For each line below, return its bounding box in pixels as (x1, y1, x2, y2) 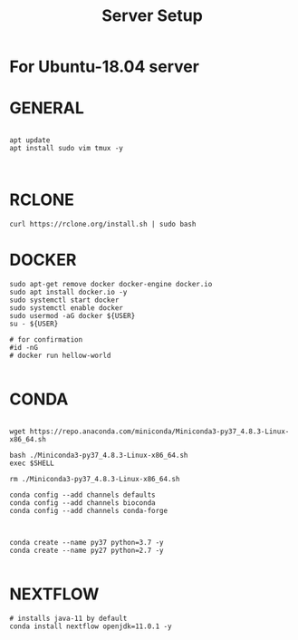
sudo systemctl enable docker (9, 304, 124, 313)
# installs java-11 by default (9, 614, 128, 623)
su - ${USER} (9, 319, 59, 328)
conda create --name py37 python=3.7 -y (9, 538, 165, 547)
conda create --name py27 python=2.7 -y (9, 546, 165, 555)
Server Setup (101, 5, 204, 26)
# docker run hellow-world (9, 351, 111, 360)
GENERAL (9, 98, 84, 119)
